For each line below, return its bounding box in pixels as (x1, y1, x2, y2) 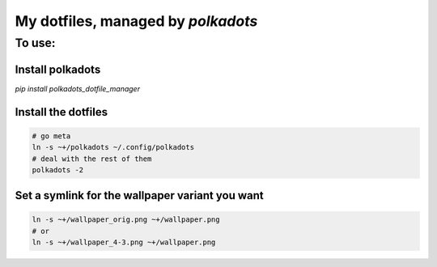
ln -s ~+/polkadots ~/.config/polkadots (32, 142, 194, 152)
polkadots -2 (32, 165, 84, 174)
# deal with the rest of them (32, 154, 152, 163)
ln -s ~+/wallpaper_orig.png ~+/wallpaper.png (32, 215, 220, 224)
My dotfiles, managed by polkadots (15, 12, 258, 30)
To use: (15, 36, 56, 50)
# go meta (32, 131, 71, 141)
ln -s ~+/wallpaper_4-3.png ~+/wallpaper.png (32, 238, 216, 247)
